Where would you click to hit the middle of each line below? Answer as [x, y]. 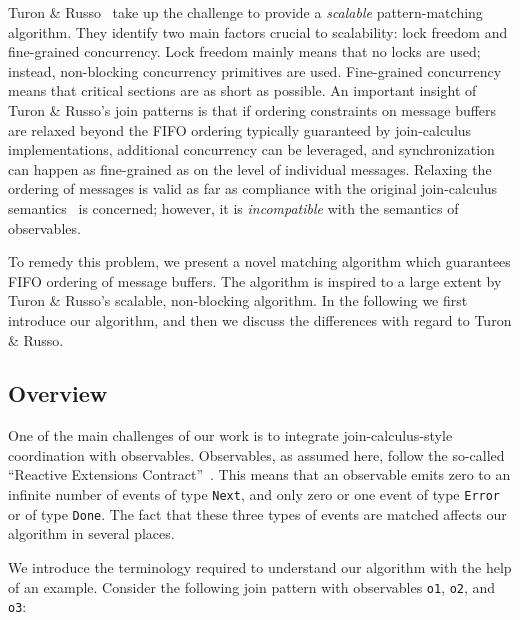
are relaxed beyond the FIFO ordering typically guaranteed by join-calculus [240, 129]
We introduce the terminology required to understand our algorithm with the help [260, 566]
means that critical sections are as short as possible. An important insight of [242, 90]
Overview [58, 393]
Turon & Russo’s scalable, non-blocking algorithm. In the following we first [238, 300]
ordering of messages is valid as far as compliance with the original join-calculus [253, 188]
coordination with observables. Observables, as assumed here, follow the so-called [256, 454]
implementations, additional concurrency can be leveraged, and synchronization [251, 149]
